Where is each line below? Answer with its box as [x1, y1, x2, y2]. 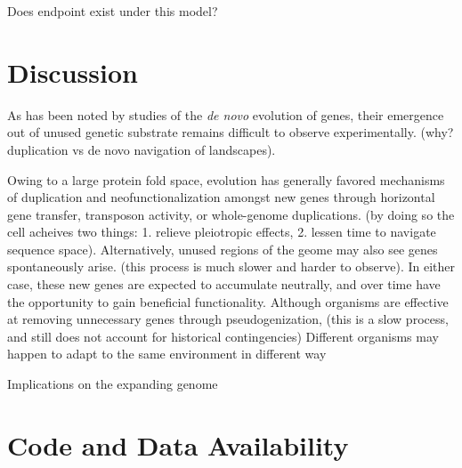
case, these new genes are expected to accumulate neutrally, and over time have [7, 275, 441, 294]
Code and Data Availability [7, 426, 349, 463]
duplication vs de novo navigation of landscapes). [7, 140, 276, 158]
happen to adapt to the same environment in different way [7, 344, 327, 363]
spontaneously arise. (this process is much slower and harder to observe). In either [7, 257, 455, 276]
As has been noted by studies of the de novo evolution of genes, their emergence [7, 105, 444, 124]
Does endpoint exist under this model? [7, 2, 218, 20]
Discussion [7, 53, 138, 90]
